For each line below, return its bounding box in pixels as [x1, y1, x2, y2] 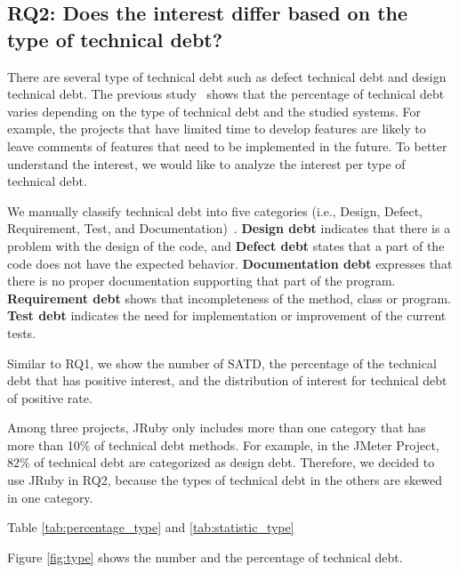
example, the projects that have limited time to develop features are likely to [7, 119, 426, 138]
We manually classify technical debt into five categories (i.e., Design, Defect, [7, 201, 423, 220]
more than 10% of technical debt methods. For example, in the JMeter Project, [7, 435, 439, 454]
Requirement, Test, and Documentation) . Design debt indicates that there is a [7, 219, 451, 238]
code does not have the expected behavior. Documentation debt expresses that [7, 254, 453, 272]
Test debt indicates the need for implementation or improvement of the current [7, 306, 447, 325]
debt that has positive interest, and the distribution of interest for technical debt [7, 371, 447, 390]
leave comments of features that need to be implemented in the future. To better [7, 136, 447, 155]
